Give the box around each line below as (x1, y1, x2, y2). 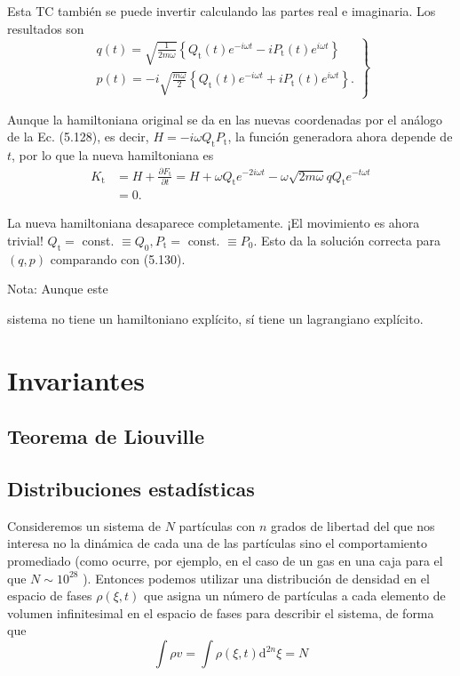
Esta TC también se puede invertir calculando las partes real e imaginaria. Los (7, 2, 436, 20)
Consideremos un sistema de (7, 516, 161, 535)
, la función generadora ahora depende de (227, 127, 453, 146)
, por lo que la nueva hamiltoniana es (12, 145, 214, 164)
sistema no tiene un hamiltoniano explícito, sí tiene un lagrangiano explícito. (7, 309, 424, 327)
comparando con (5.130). (50, 249, 186, 268)
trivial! (7, 230, 44, 249)
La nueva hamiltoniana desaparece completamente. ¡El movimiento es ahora (7, 213, 420, 232)
